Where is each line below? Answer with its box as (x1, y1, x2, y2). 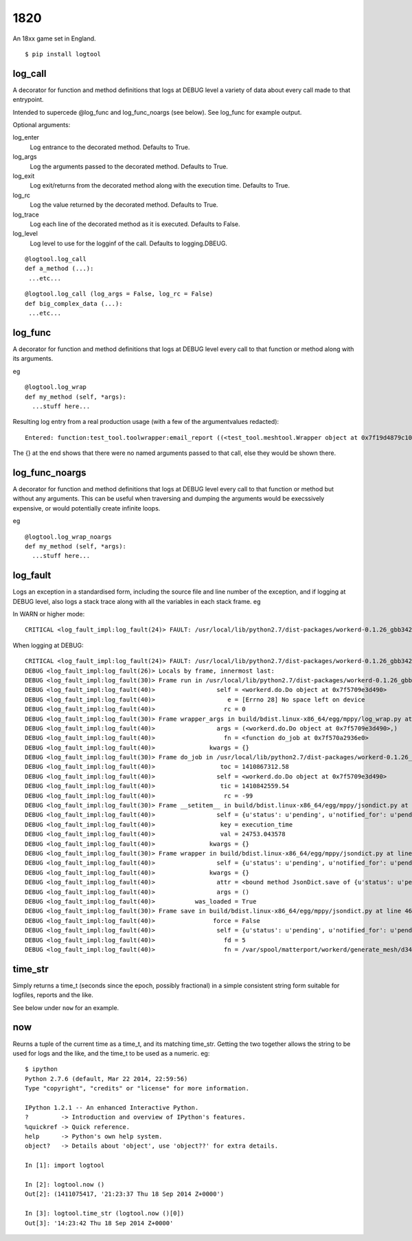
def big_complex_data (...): (25, 300, 123, 307)
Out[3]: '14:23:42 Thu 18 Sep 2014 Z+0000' (25, 1219, 174, 1227)
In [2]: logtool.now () (25, 1181, 105, 1188)
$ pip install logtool (25, 50, 102, 58)
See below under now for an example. (12, 1003, 119, 1011)
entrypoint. (12, 96, 44, 104)
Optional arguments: (12, 121, 71, 129)
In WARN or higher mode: (12, 610, 85, 618)
